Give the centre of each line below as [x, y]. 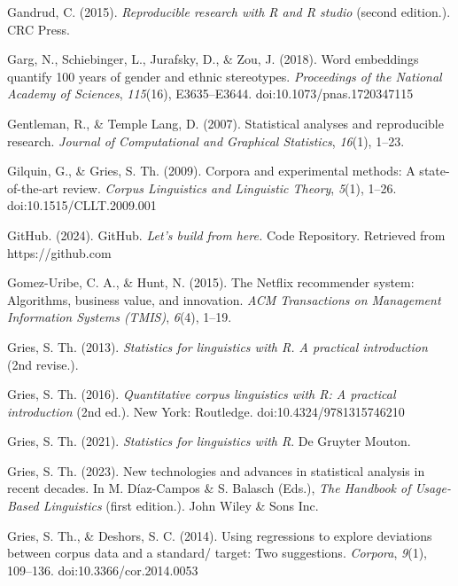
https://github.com [59, 252]
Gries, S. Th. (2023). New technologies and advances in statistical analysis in [216, 470]
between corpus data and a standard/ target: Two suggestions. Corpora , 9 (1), [217, 553]
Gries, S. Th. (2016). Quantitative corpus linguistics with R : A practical [202, 394]
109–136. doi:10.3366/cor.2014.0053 [103, 570]
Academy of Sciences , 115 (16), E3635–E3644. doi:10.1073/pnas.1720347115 [210, 94]
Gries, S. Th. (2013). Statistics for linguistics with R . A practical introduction [217, 346]
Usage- [433, 488]
